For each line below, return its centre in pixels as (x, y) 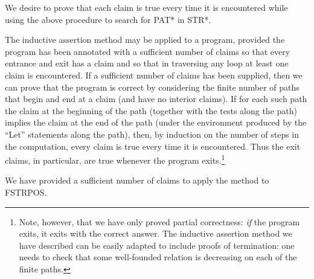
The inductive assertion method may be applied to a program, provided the (145, 40)
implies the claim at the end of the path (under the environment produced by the (156, 122)
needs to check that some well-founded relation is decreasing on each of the (158, 257)
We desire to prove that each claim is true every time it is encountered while (146, 7)
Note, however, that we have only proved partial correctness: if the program (159, 221)
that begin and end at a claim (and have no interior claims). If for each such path (156, 99)
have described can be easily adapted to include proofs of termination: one (157, 245)
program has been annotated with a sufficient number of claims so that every (148, 51)
